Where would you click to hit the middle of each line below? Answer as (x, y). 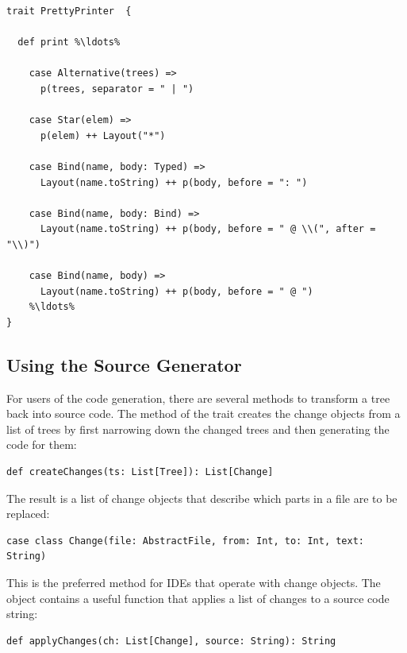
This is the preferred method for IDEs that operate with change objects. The (194, 583)
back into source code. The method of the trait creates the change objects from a (203, 413)
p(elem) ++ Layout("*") (103, 135)
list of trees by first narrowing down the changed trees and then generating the (198, 429)
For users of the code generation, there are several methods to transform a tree (198, 398)
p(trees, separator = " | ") (117, 89)
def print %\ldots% (69, 43)
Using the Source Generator (124, 364)
